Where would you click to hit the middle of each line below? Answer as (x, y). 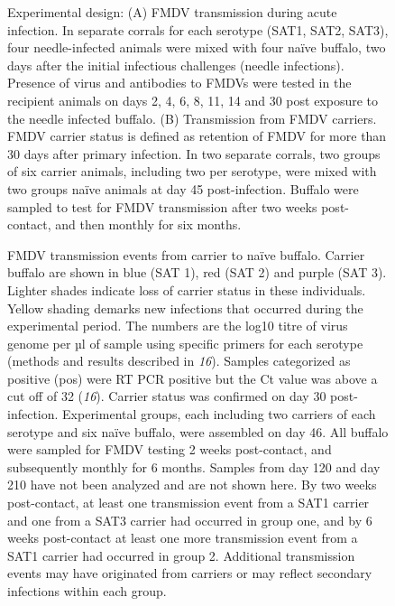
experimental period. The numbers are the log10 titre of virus (178, 326)
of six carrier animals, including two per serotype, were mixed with (192, 171)
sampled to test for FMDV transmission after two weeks (162, 206)
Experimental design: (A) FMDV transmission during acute (172, 12)
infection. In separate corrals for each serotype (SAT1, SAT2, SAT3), (198, 29)
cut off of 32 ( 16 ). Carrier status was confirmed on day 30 (167, 396)
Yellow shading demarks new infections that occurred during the (185, 308)
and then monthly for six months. (148, 224)
